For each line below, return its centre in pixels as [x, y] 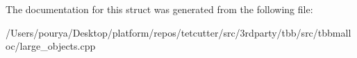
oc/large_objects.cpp [51, 46]
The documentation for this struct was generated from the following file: [159, 9]
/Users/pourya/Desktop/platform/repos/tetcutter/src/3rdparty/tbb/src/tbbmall [178, 32]
